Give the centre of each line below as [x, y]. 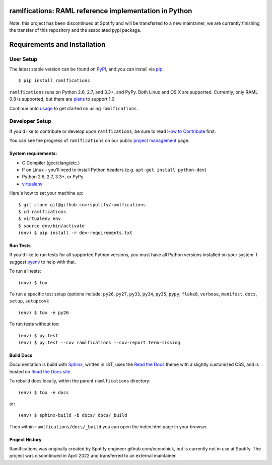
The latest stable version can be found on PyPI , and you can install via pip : [86, 69]
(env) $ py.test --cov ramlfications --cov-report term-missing [99, 342]
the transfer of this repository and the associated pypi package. [75, 30]
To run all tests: [25, 271]
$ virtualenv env [40, 219]
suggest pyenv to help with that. [43, 262]
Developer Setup [30, 121]
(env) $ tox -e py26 [44, 313]
